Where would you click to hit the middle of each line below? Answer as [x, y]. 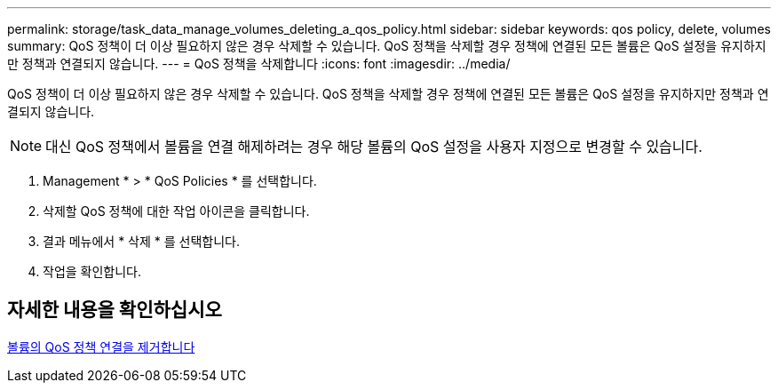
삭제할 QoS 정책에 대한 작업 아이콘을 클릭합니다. [176, 211]
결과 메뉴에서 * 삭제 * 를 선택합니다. [142, 241]
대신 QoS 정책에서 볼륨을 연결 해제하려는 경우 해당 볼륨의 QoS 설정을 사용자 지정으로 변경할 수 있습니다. [374, 147]
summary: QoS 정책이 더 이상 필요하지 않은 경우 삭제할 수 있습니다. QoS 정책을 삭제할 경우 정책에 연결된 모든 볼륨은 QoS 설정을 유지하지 [387, 46]
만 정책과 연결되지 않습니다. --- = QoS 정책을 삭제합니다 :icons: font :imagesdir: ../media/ [259, 64]
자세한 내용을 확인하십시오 [115, 310]
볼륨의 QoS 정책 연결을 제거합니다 [101, 346]
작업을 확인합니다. [92, 271]
